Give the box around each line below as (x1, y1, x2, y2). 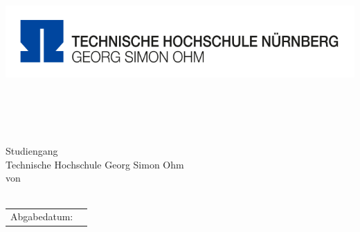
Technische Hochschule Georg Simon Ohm (6, 157, 184, 171)
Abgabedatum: (10, 209, 73, 224)
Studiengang (6, 144, 58, 158)
